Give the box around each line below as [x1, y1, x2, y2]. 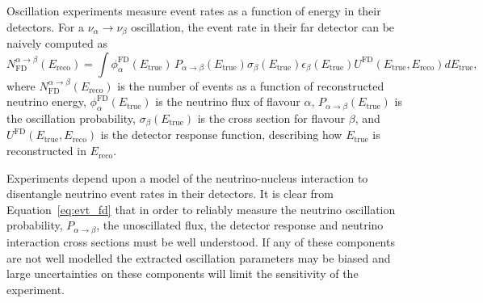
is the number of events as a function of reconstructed [117, 77, 384, 94]
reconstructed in [6, 142, 86, 159]
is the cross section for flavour [197, 110, 346, 127]
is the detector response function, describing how [100, 126, 342, 143]
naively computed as [6, 35, 107, 52]
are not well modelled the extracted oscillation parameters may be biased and [6, 249, 391, 266]
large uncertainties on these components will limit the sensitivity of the [6, 265, 359, 282]
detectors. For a [6, 18, 85, 35]
